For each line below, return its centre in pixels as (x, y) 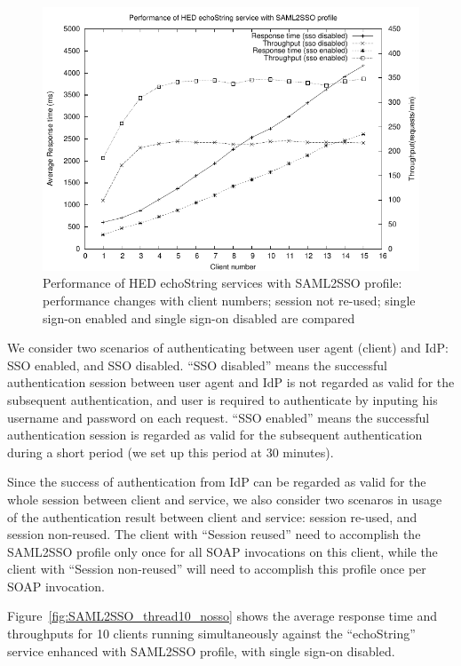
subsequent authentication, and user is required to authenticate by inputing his (223, 399)
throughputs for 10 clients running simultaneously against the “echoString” (211, 634)
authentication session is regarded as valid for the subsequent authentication (215, 435)
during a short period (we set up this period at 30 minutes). (171, 452)
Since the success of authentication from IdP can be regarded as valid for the (217, 482)
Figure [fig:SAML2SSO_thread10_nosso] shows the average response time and (223, 616)
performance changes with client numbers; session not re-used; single (229, 300)
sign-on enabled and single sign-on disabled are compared (199, 317)
